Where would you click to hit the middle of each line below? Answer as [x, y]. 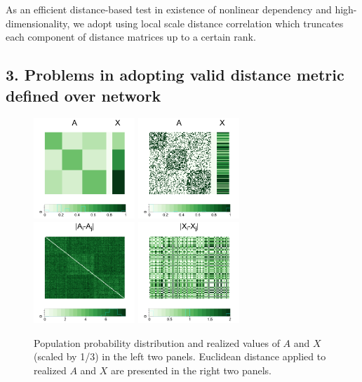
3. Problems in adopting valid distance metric [175, 75]
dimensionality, [38, 23]
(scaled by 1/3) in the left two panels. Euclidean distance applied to [180, 356]
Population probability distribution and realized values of [157, 342]
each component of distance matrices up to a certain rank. [131, 37]
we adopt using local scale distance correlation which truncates [208, 23]
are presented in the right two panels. [191, 370]
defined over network [83, 95]
